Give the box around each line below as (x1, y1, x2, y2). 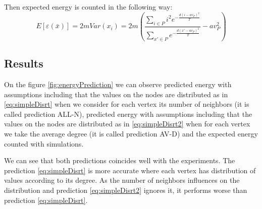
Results (4, 55, 43, 71)
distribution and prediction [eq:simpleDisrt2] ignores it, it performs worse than (4, 184, 247, 195)
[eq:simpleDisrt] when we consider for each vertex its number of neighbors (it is (4, 99, 249, 109)
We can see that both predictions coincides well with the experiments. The (4, 155, 235, 166)
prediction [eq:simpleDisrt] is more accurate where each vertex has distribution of (4, 165, 256, 175)
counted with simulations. (4, 138, 84, 149)
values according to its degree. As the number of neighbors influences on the (4, 175, 240, 185)
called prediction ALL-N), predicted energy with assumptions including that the (4, 108, 252, 119)
